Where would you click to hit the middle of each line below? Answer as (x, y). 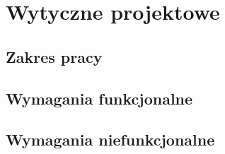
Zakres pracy (54, 56)
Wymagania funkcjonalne (99, 98)
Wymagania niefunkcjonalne (110, 140)
